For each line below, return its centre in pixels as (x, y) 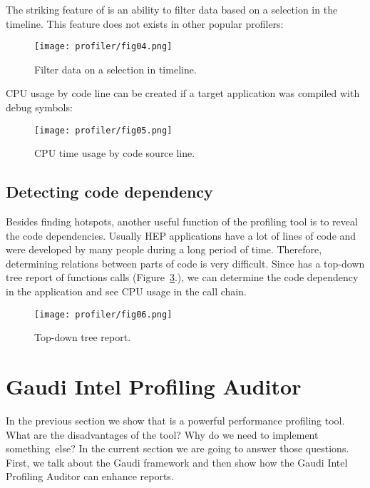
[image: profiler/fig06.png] (103, 314)
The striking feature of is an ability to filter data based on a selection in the (172, 9)
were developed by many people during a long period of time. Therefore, (164, 249)
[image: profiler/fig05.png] (103, 130)
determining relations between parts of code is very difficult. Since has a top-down (185, 263)
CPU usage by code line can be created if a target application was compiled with (183, 93)
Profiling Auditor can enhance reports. (90, 476)
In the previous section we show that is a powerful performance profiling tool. (175, 421)
